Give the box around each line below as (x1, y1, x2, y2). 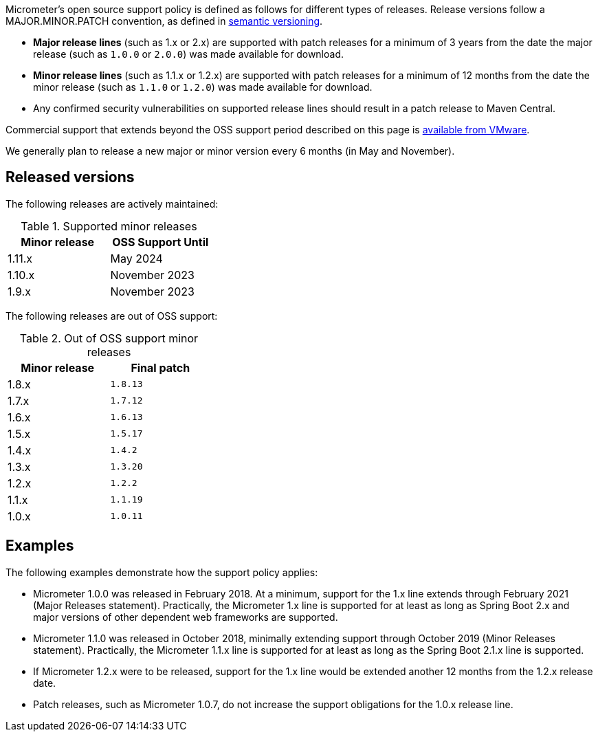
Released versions (5, 168, 135, 186)
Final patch (131, 360, 190, 375)
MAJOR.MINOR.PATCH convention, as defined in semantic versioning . (5, 15, 323, 27)
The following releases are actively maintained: (5, 197, 219, 210)
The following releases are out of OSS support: (5, 309, 218, 322)
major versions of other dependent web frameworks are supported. (33, 610, 338, 623)
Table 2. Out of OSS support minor (19, 331, 199, 345)
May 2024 (110, 251, 163, 265)
